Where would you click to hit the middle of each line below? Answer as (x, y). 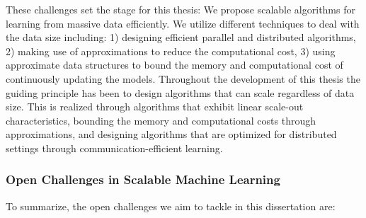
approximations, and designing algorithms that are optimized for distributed (171, 134)
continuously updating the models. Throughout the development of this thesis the (183, 78)
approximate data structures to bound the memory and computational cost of (175, 65)
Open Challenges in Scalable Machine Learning (143, 179)
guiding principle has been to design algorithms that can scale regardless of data (180, 92)
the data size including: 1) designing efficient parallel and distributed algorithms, (181, 37)
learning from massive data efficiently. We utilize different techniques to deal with (183, 23)
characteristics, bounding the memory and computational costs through (161, 120)
